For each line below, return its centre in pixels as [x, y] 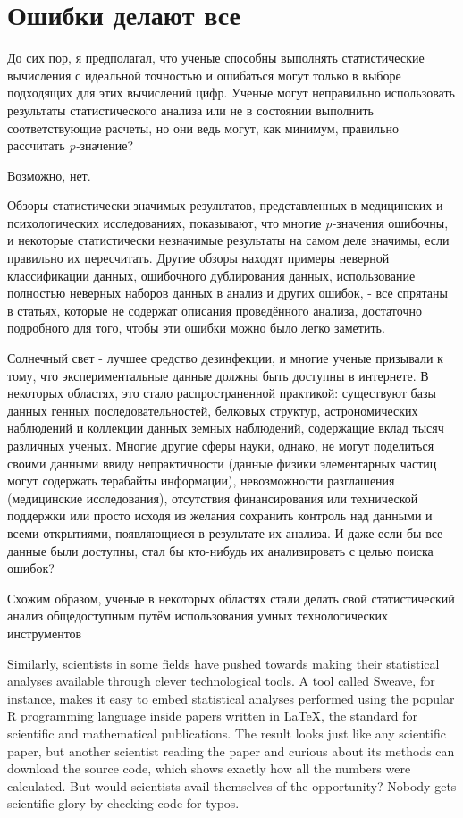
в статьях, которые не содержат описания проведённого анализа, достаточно [215, 310]
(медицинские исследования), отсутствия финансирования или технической [213, 498]
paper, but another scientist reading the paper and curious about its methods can [231, 751]
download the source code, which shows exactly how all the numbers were [209, 768]
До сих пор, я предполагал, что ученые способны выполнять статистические [216, 58]
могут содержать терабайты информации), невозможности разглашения [201, 481]
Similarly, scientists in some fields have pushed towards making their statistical [223, 663]
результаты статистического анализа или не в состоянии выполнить [190, 110]
